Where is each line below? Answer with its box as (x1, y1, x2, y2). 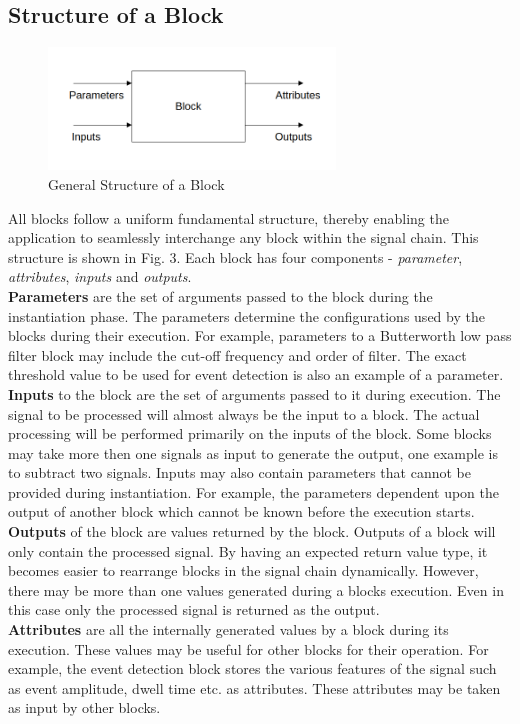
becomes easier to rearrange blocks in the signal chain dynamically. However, (8, 560, 479, 581)
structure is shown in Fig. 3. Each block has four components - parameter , (8, 246, 463, 267)
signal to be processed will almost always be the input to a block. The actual (8, 403, 480, 424)
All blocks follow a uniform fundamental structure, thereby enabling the (8, 207, 449, 228)
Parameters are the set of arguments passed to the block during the (8, 285, 433, 306)
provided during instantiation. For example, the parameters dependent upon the (8, 481, 500, 502)
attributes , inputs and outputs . (8, 266, 192, 287)
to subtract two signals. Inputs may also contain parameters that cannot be (8, 462, 471, 483)
